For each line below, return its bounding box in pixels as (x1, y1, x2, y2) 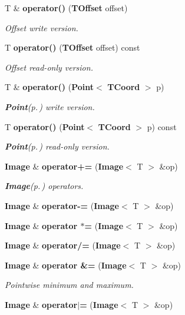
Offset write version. (5, 21, 78, 34)
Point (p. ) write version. (5, 100, 95, 112)
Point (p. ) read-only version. (5, 140, 110, 152)
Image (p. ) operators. (5, 180, 84, 192)
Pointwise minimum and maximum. (5, 278, 134, 291)
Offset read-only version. (5, 61, 93, 73)
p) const (147, 120, 177, 132)
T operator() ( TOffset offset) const (5, 41, 140, 54)
